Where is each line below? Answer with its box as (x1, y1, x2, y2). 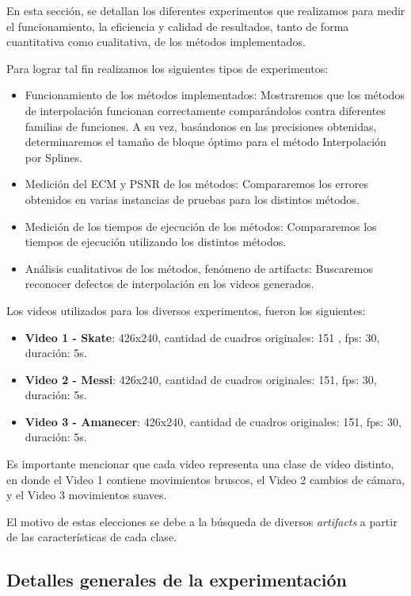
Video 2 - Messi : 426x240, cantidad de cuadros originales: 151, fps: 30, (25, 371, 377, 387)
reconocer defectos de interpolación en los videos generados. (25, 275, 314, 292)
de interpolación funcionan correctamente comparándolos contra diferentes (25, 102, 386, 118)
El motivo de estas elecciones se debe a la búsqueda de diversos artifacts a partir (6, 513, 398, 529)
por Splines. (25, 148, 82, 165)
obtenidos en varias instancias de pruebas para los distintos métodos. (25, 190, 360, 207)
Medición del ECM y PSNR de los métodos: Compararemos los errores (25, 175, 368, 192)
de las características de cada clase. (6, 529, 177, 545)
